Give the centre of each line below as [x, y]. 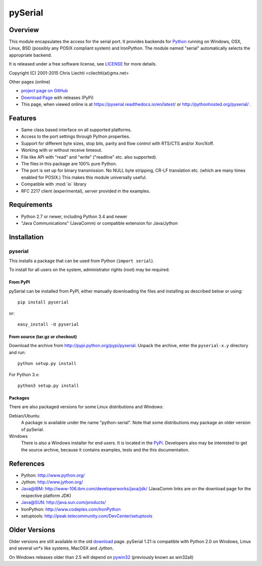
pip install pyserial [43, 302]
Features [23, 118]
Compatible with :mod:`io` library [54, 184]
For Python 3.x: [24, 374]
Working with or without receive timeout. [62, 150]
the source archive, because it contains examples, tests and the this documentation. [105, 449]
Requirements [31, 205]
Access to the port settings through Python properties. [76, 136]
